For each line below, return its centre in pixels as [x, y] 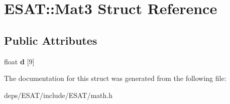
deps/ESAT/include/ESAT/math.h [58, 95]
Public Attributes [51, 40]
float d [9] [19, 61]
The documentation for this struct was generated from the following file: [115, 78]
